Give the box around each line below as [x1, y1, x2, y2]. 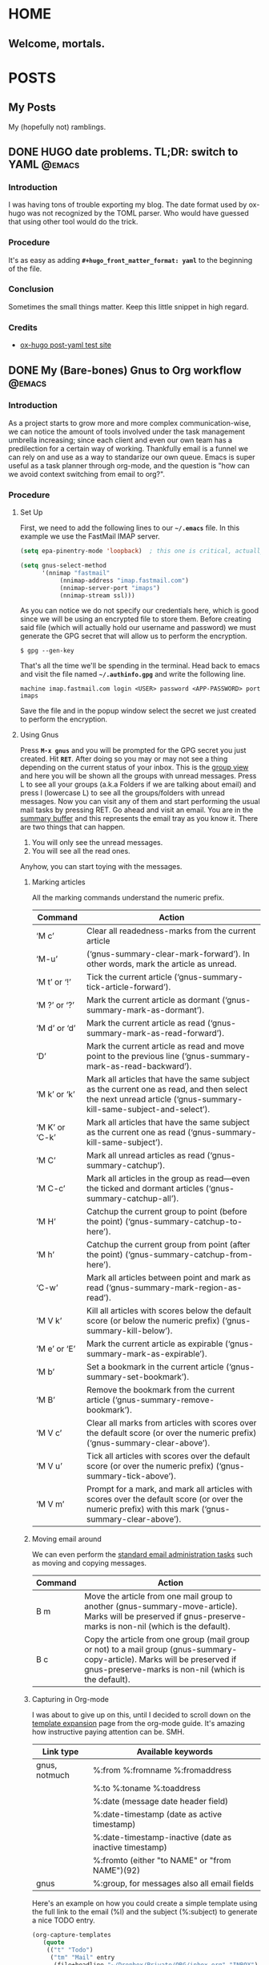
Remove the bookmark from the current [86, 1385, 235, 1396]
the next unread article [86, 1094, 172, 1105]
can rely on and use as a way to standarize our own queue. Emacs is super [8, 452, 255, 462]
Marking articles [31, 877, 86, 887]
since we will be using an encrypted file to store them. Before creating [19, 614, 251, 624]
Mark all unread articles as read [86, 1150, 206, 1161]
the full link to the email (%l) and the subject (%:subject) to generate [31, 1907, 258, 1917]
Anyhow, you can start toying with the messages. [19, 862, 183, 871]
